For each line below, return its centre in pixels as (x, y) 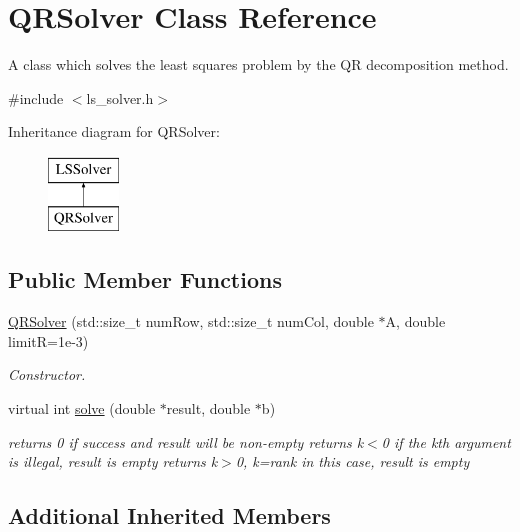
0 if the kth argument (446, 441)
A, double (415, 321)
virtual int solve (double (82, 408)
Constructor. (47, 374)
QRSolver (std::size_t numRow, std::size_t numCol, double (191, 321)
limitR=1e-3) (48, 340)
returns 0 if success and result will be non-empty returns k (186, 441)
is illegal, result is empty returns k (113, 461)
